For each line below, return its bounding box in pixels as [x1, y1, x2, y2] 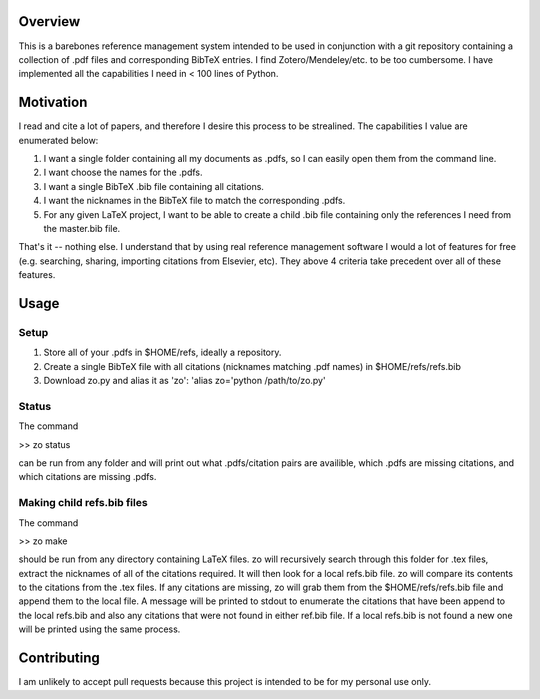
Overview [18, 13, 81, 30]
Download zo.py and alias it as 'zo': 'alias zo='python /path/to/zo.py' [43, 375, 326, 387]
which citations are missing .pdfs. [18, 471, 157, 483]
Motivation [18, 94, 88, 111]
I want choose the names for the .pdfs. [43, 166, 204, 179]
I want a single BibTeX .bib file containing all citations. [43, 180, 265, 192]
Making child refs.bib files [18, 496, 149, 510]
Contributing [18, 650, 100, 667]
